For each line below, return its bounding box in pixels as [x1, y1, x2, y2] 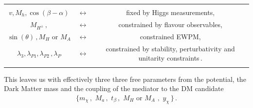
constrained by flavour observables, [118, 19, 222, 29]
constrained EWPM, [140, 31, 201, 41]
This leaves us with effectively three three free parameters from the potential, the [4, 74, 246, 84]
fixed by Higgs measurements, [126, 7, 215, 17]
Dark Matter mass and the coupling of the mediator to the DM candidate [4, 83, 224, 93]
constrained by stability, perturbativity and [106, 43, 235, 53]
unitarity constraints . [138, 53, 202, 63]
